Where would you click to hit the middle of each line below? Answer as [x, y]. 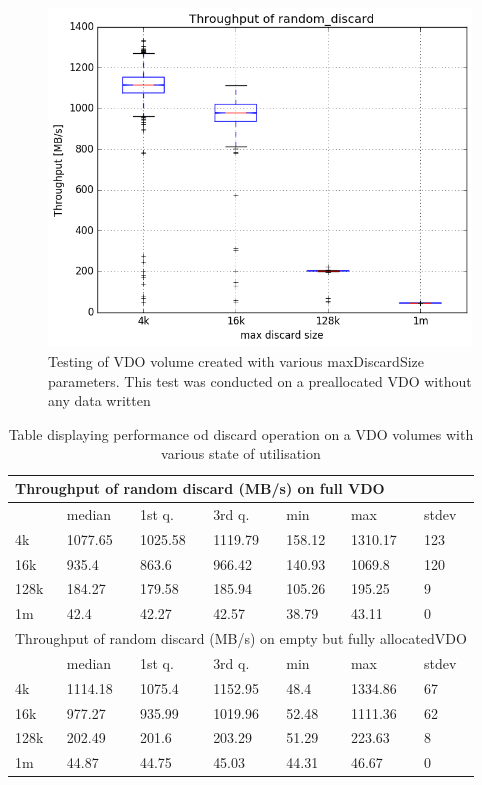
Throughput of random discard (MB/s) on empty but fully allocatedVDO [241, 638]
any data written [99, 400]
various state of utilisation [241, 453]
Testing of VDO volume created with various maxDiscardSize [236, 361]
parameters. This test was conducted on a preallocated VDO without [260, 380]
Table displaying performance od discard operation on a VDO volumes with [241, 433]
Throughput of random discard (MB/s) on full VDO [200, 488]
